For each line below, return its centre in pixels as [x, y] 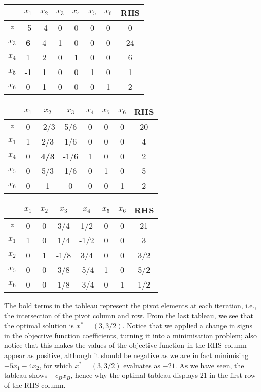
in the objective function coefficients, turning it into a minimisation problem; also [130, 335]
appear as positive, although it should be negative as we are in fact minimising [126, 355]
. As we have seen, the [210, 365]
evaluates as [142, 365]
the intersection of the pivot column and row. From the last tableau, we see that [129, 315]
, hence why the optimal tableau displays [134, 375]
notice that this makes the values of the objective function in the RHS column [125, 345]
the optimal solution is [39, 325]
